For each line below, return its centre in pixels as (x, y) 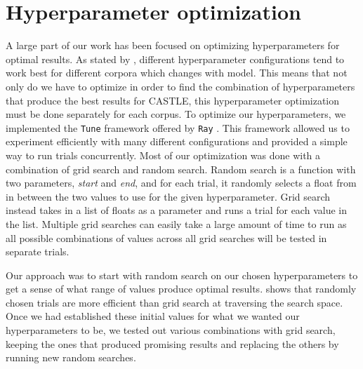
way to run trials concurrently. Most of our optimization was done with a (163, 155)
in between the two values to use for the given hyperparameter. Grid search (168, 196)
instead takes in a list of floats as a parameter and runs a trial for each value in (176, 210)
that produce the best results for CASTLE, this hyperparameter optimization (173, 100)
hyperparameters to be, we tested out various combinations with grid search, (171, 330)
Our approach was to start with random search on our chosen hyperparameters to (182, 275)
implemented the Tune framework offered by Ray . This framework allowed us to (178, 127)
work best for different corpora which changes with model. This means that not (177, 73)
